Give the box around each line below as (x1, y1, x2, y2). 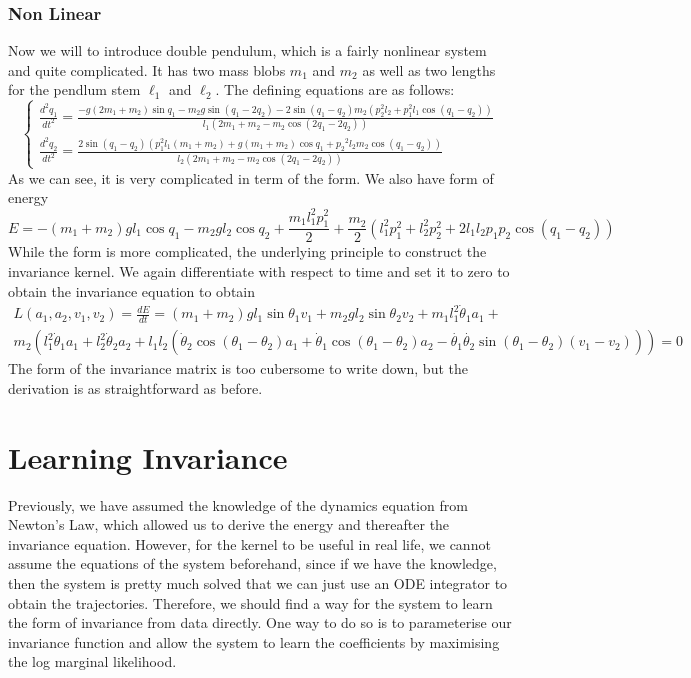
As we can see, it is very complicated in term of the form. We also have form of (8, 167, 494, 188)
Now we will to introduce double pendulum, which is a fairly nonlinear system (8, 40, 487, 61)
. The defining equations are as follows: (215, 79, 455, 100)
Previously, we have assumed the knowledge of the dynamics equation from (8, 494, 468, 515)
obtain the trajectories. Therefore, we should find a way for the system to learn (8, 592, 493, 613)
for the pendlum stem (8, 79, 141, 100)
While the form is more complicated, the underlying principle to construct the (8, 241, 487, 262)
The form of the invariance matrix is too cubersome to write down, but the (8, 358, 468, 379)
